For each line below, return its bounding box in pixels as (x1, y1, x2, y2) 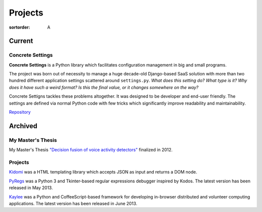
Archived (9, 122, 37, 130)
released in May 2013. (9, 185, 53, 191)
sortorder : (9, 24, 30, 30)
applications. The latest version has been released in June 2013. (9, 200, 138, 206)
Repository (9, 109, 31, 115)
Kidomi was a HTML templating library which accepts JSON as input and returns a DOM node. (9, 169, 197, 175)
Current (9, 37, 33, 45)
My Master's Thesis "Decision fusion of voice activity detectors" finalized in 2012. (9, 147, 173, 153)
